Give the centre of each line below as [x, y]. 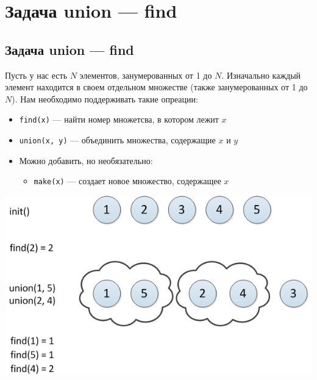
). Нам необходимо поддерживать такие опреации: [105, 99]
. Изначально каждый [261, 75]
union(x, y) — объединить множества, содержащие [117, 140]
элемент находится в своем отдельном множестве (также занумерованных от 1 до [156, 87]
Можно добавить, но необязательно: [86, 160]
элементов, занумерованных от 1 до [146, 75]
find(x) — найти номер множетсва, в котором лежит [119, 119]
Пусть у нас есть [36, 75]
